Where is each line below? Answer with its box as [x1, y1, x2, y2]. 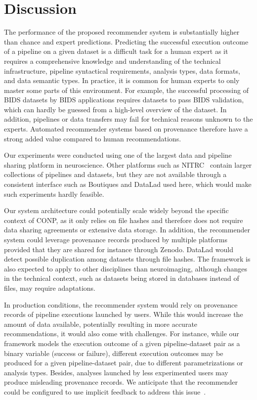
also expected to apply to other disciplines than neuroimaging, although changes [4, 263, 247, 273]
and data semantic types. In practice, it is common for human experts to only [4, 75, 240, 86]
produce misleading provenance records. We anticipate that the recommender [4, 377, 238, 387]
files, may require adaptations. [4, 282, 95, 293]
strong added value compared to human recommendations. [4, 133, 181, 143]
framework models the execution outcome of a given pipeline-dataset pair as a [4, 338, 240, 348]
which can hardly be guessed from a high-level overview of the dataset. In [4, 104, 227, 114]
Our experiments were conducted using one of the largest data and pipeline [4, 150, 232, 160]
